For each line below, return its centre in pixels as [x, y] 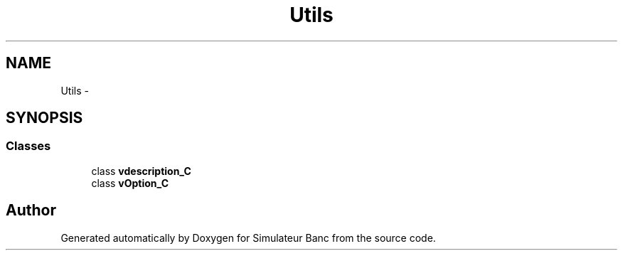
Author [31, 210]
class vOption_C [130, 183]
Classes [28, 146]
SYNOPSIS [44, 118]
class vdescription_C [141, 171]
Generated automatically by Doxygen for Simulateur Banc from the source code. [248, 238]
